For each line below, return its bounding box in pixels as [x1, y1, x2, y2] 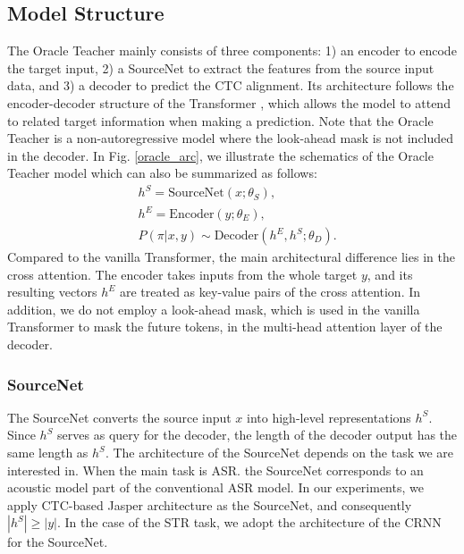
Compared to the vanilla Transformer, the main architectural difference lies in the [7, 248, 455, 266]
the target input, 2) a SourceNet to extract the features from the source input [7, 58, 434, 77]
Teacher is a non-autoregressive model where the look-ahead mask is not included [7, 129, 454, 147]
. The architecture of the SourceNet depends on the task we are [105, 443, 454, 462]
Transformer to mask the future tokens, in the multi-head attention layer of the [7, 317, 443, 336]
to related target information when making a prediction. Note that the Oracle [7, 111, 434, 130]
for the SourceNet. [7, 533, 108, 551]
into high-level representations [247, 407, 411, 426]
